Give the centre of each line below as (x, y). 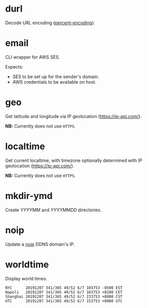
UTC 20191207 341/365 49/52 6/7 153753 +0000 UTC (64, 301)
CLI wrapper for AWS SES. (33, 57)
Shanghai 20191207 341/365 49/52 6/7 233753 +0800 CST (64, 296)
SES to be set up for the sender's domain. (56, 77)
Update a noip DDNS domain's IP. (40, 244)
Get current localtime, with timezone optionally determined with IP (74, 160)
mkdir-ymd (29, 196)
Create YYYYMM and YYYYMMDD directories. (53, 210)
